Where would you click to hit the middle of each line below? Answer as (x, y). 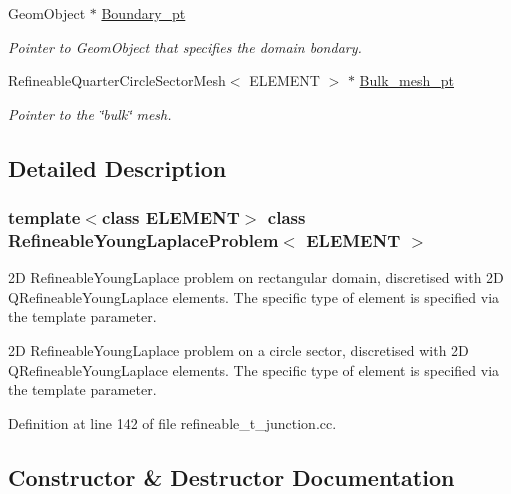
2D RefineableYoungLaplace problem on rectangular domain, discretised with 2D (256, 277)
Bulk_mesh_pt (406, 80)
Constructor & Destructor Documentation (231, 476)
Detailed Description (117, 167)
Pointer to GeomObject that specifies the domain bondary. (185, 46)
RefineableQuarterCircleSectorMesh (117, 80)
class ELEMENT (170, 217)
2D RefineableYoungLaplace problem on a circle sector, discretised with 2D (238, 350)
